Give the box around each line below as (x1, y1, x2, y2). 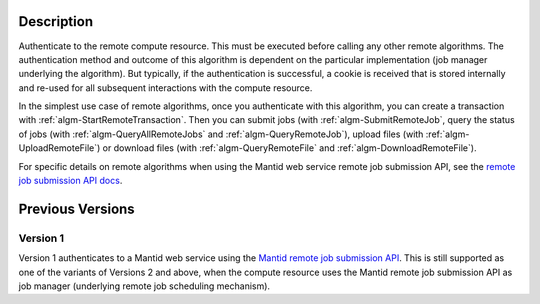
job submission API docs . (18, 175, 123, 187)
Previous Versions (18, 200, 135, 217)
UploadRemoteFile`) (18, 142, 101, 154)
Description (18, 13, 94, 30)
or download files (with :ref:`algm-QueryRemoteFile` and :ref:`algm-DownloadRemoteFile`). (102, 142, 477, 154)
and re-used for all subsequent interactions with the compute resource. (18, 81, 313, 94)
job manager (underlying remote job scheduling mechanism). (18, 280, 270, 292)
